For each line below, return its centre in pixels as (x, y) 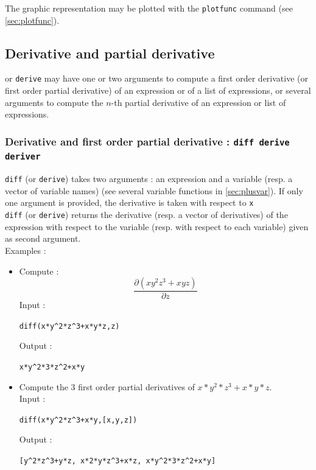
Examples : (26, 250)
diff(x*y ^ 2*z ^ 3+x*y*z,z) (69, 326)
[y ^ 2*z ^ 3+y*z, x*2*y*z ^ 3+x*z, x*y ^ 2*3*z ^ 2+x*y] (118, 461)
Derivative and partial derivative (110, 53)
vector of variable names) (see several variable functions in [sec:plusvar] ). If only (154, 190)
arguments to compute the (54, 102)
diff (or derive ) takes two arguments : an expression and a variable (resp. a (149, 179)
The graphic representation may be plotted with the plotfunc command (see (149, 8)
